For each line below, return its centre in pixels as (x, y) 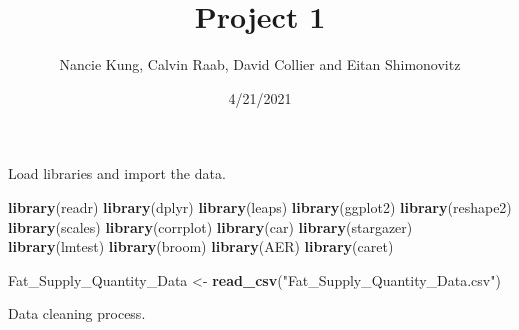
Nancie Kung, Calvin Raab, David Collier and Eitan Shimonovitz (260, 64)
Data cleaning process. (77, 313)
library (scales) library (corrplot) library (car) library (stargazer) (210, 226)
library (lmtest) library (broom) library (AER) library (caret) (201, 246)
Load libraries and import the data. (117, 173)
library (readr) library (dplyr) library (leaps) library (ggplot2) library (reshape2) (260, 206)
